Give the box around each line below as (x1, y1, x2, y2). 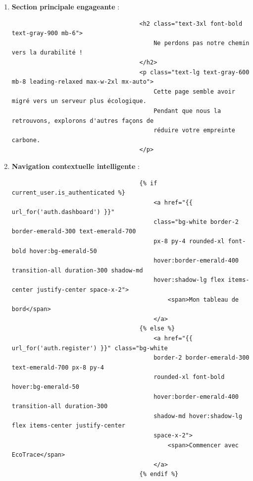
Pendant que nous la (153, 107, 221, 114)
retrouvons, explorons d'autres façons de (11, 117, 154, 124)
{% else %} (139, 325, 175, 332)
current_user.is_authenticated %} (11, 189, 125, 197)
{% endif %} (139, 471, 179, 478)
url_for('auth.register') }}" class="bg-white (11, 344, 168, 352)
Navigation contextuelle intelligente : (11, 160, 140, 171)
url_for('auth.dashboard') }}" (11, 209, 115, 216)
